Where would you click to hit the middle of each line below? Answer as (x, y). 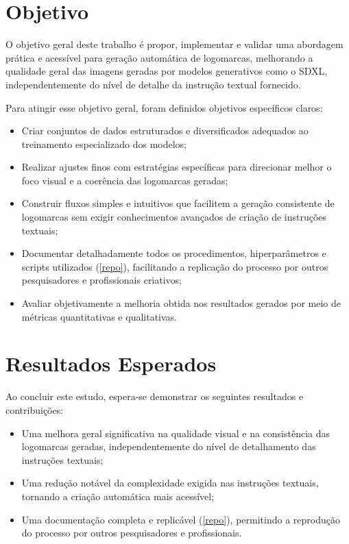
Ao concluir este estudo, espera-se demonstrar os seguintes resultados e (155, 396)
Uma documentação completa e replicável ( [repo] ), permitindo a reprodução (181, 519)
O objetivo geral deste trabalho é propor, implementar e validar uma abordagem (174, 44)
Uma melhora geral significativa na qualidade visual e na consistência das (176, 433)
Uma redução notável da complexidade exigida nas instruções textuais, (170, 483)
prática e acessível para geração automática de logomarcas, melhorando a (159, 57)
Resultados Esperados (111, 363)
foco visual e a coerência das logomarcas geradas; (125, 180)
